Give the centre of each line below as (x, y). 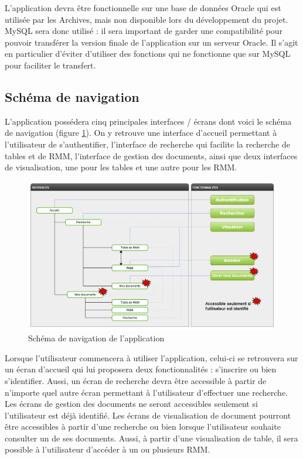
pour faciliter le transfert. (50, 65)
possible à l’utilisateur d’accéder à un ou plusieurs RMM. (108, 449)
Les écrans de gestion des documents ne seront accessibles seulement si (131, 404)
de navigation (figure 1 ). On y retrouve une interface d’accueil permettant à (141, 133)
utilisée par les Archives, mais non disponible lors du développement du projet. (147, 19)
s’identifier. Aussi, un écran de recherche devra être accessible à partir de (136, 380)
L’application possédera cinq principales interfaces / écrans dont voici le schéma (148, 121)
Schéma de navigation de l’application (96, 338)
